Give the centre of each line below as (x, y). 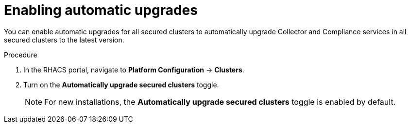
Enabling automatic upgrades (101, 10)
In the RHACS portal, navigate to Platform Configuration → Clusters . (134, 70)
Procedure (21, 55)
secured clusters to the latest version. (64, 40)
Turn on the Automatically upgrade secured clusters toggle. (121, 85)
